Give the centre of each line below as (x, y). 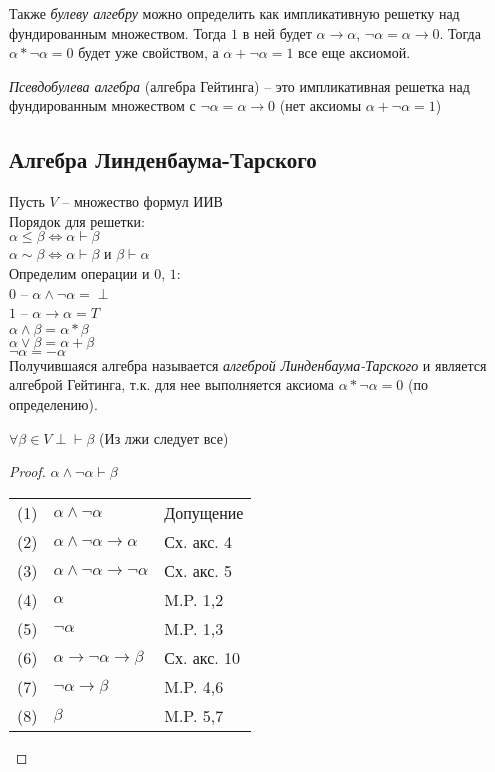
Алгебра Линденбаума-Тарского (163, 159)
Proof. (27, 471)
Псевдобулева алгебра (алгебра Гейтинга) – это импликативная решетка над (239, 85)
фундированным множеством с (102, 105)
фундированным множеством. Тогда (118, 32)
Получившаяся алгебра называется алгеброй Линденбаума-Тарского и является (248, 364)
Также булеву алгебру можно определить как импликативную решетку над (234, 13)
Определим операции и (79, 272)
